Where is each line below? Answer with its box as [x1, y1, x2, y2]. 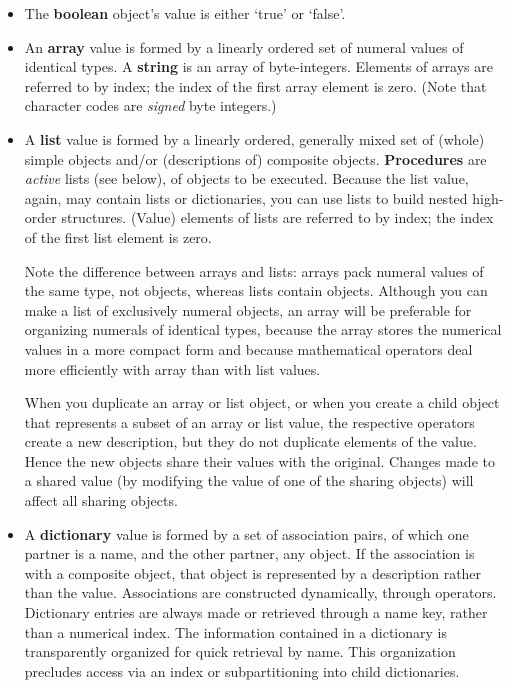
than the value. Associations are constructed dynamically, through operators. [24, 582, 497, 603]
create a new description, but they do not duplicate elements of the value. [24, 431, 477, 452]
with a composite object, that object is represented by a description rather [24, 562, 482, 583]
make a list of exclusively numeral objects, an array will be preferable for [24, 299, 472, 320]
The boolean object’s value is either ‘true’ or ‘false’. [24, 3, 346, 23]
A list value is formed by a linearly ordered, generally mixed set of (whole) [24, 128, 485, 149]
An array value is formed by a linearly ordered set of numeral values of [24, 36, 464, 57]
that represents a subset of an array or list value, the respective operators [24, 411, 475, 432]
